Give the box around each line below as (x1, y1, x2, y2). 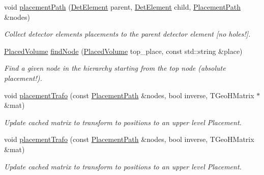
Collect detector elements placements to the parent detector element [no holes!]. (4, 28, 251, 39)
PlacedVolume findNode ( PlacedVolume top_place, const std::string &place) (4, 45, 243, 56)
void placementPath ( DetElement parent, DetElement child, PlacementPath (4, 2, 241, 12)
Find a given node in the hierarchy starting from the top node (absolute (4, 63, 226, 73)
